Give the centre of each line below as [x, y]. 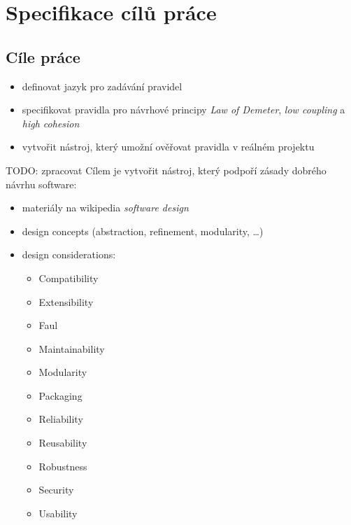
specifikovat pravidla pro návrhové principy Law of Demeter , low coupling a [184, 110]
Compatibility [69, 278]
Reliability [61, 419]
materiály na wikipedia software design [105, 208]
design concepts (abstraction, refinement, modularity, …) [143, 231]
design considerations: [69, 254]
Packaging [60, 395]
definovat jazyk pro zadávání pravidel [102, 86]
